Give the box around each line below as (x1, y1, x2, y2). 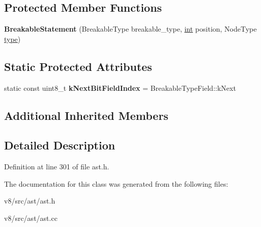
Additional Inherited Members (4, 107, 168, 123)
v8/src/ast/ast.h (4, 195, 55, 206)
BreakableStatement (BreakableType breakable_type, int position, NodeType (4, 23, 257, 34)
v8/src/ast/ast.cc (4, 212, 57, 223)
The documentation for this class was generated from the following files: (4, 178, 228, 189)
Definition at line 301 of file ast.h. (4, 161, 109, 172)
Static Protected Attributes (4, 58, 152, 74)
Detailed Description (4, 137, 115, 153)
